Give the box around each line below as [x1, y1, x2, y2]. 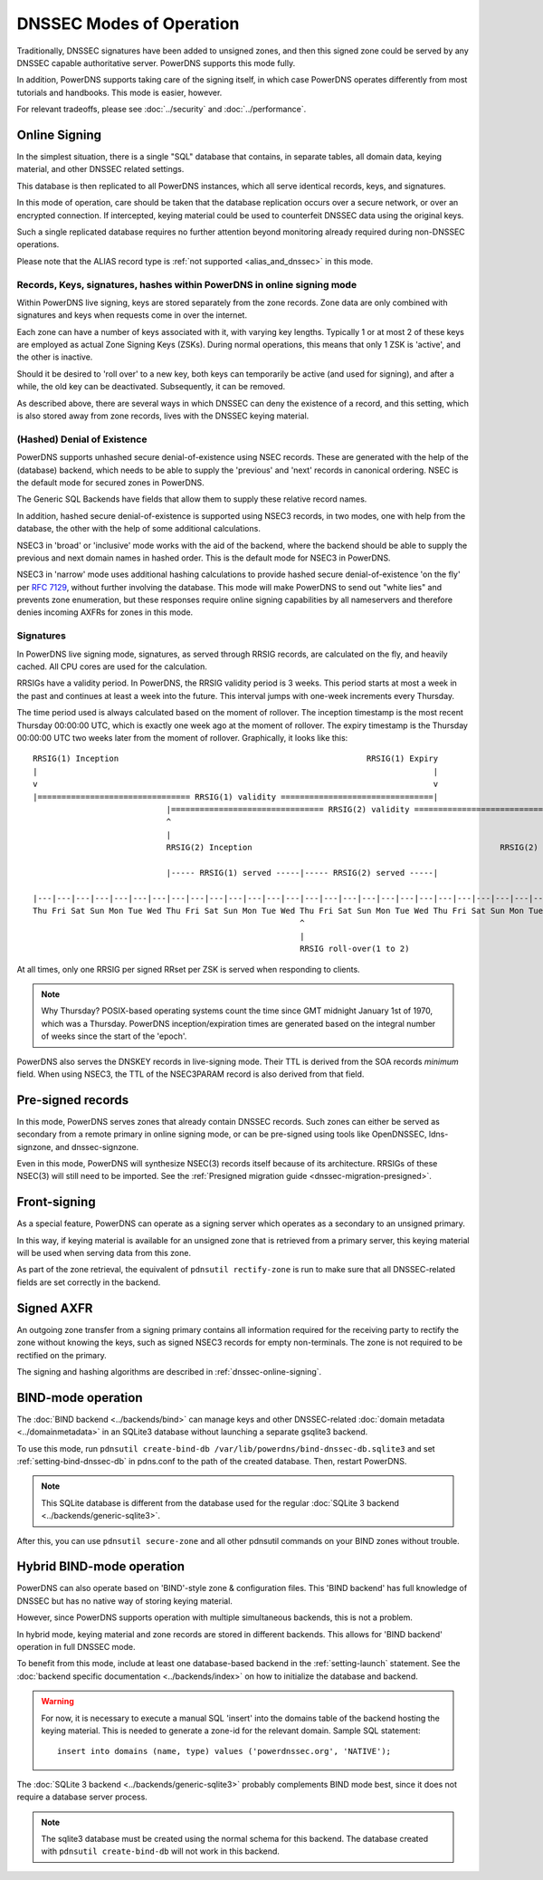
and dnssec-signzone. [54, 1141, 139, 1152]
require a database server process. [16, 1791, 148, 1802]
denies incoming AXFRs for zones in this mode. [16, 607, 194, 618]
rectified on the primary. [16, 1349, 108, 1360]
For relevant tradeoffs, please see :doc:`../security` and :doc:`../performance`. [16, 104, 307, 115]
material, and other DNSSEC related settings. [16, 164, 185, 175]
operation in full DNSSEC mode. [16, 1642, 136, 1653]
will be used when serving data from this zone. [16, 1248, 192, 1259]
